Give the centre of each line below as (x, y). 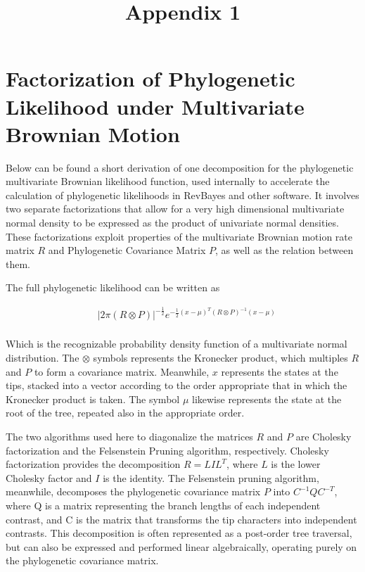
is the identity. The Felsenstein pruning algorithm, (211, 477)
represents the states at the (280, 371)
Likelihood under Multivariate (155, 106)
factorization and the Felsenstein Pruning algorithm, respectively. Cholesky (167, 450)
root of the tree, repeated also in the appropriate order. (125, 413)
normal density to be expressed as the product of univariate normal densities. (172, 223)
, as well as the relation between (284, 250)
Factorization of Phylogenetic (151, 78)
